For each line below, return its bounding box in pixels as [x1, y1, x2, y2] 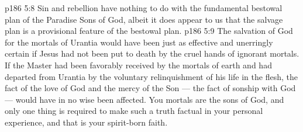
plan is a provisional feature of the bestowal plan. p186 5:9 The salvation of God [5, 25, 293, 37]
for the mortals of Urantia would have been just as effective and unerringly [5, 36, 273, 48]
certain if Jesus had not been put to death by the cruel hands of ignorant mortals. [5, 47, 299, 60]
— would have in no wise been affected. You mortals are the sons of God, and [5, 93, 284, 105]
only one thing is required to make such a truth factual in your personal [5, 105, 263, 117]
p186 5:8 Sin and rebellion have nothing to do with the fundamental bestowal [5, 2, 283, 13]
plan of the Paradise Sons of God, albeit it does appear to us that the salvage [5, 13, 283, 25]
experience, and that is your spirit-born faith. [5, 116, 168, 128]
